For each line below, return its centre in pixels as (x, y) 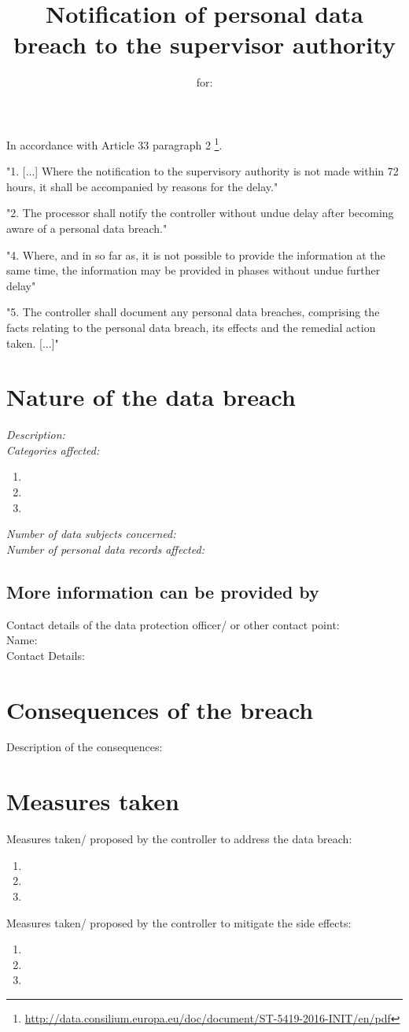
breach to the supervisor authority (204, 44)
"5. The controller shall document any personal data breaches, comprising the (193, 312)
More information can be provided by (163, 591)
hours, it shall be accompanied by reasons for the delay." (142, 186)
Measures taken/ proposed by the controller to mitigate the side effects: (179, 922)
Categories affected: (53, 450)
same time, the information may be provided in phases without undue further (193, 270)
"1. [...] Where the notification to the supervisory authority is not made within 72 (203, 171)
